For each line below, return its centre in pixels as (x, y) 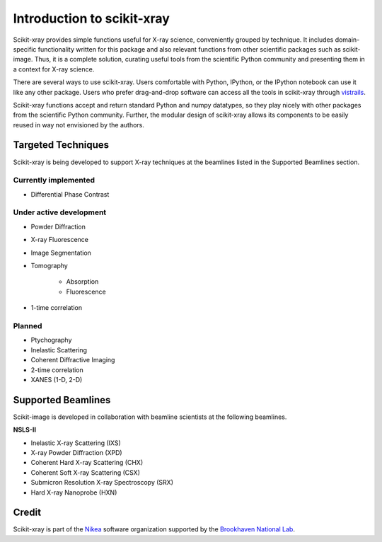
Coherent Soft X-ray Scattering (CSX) (86, 472)
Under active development (60, 212)
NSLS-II (25, 430)
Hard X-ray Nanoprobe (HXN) (74, 492)
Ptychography (51, 340)
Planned (28, 325)
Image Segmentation (61, 253)
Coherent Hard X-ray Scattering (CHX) (87, 463)
